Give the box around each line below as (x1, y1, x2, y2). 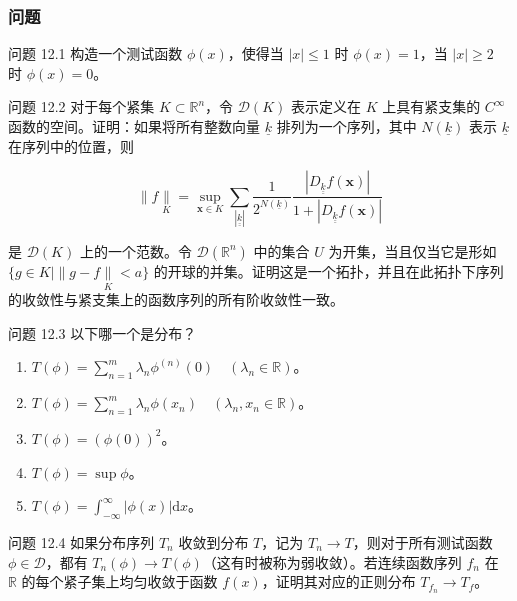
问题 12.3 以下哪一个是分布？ (8, 322, 197, 343)
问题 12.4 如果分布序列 (8, 531, 155, 552)
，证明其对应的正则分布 (261, 571, 416, 592)
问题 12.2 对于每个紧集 (8, 96, 155, 117)
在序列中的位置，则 (8, 135, 134, 156)
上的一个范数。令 (79, 240, 192, 261)
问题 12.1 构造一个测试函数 (8, 43, 183, 64)
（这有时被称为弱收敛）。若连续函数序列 (202, 551, 462, 572)
